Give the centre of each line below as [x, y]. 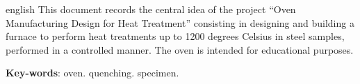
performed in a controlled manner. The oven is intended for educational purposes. [180, 49]
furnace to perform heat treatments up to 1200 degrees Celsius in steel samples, [175, 36]
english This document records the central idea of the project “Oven [151, 9]
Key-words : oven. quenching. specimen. [92, 73]
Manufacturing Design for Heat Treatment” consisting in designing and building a [180, 22]
